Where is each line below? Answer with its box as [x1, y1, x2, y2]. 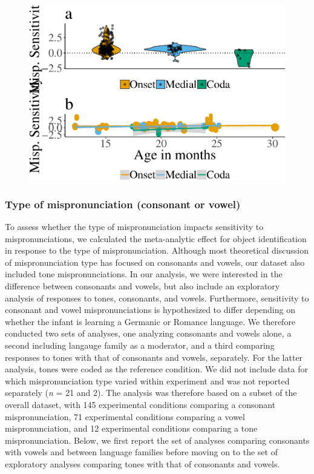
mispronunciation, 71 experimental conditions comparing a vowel [5, 410, 245, 423]
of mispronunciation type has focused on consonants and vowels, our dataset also [5, 255, 305, 268]
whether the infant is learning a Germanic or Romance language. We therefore [5, 315, 296, 328]
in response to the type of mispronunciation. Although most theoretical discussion [5, 244, 309, 257]
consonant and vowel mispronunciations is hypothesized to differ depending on [5, 303, 295, 316]
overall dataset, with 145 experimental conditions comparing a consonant [5, 398, 276, 410]
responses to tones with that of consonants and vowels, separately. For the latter [5, 351, 303, 363]
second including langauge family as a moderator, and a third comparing [5, 338, 275, 351]
